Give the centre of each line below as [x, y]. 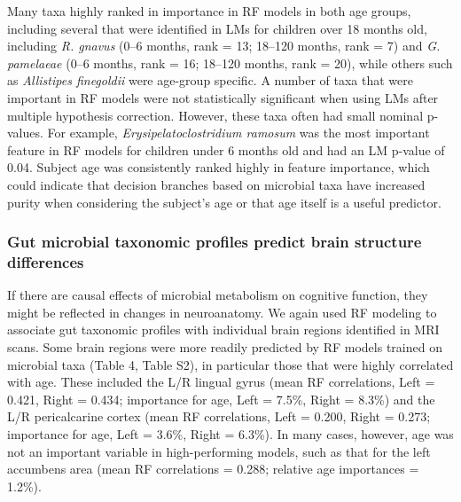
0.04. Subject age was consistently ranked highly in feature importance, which [219, 167]
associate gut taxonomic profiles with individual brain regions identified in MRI [223, 329]
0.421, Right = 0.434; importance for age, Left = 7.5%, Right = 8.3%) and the [221, 399]
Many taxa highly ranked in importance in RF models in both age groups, [209, 11]
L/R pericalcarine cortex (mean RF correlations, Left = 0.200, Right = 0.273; [219, 416]
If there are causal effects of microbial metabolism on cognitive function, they [218, 295]
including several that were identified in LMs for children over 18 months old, [217, 28]
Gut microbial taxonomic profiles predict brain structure [215, 242]
